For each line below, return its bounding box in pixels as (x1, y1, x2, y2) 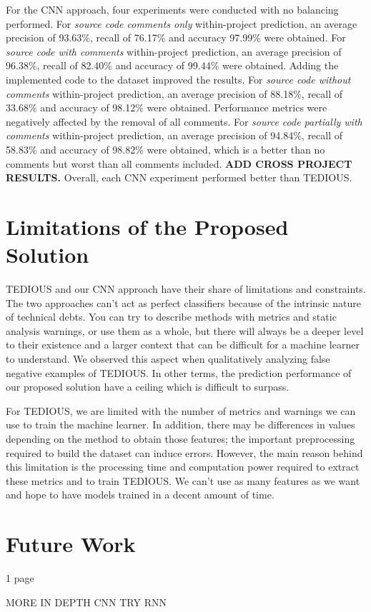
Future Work (6, 529, 136, 558)
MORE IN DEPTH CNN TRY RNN (6, 594, 167, 609)
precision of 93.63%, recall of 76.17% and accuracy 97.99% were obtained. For (6, 30, 346, 45)
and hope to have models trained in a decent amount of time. (6, 487, 274, 502)
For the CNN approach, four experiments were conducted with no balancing (6, 2, 339, 16)
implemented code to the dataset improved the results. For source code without (6, 71, 351, 86)
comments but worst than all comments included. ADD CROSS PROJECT (6, 156, 352, 171)
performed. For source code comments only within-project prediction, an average (6, 16, 357, 31)
